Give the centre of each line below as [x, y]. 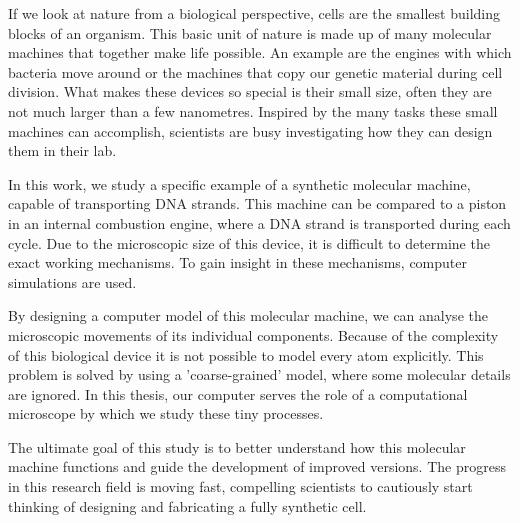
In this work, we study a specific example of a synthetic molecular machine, [239, 183]
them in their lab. [62, 150]
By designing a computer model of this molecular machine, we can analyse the [248, 315]
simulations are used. [72, 281]
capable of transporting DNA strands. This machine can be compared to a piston [257, 203]
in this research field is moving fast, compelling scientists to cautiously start [240, 486]
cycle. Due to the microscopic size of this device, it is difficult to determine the [249, 242]
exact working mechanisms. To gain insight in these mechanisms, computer [237, 262]
